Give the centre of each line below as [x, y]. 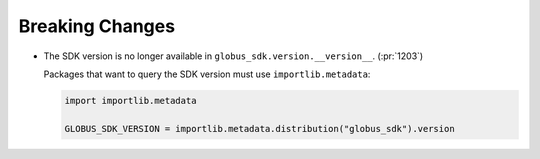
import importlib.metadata [130, 100]
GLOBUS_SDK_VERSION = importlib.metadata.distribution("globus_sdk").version [259, 128]
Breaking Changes [96, 26]
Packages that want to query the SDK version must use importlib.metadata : [207, 74]
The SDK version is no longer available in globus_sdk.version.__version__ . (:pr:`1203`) [233, 56]
